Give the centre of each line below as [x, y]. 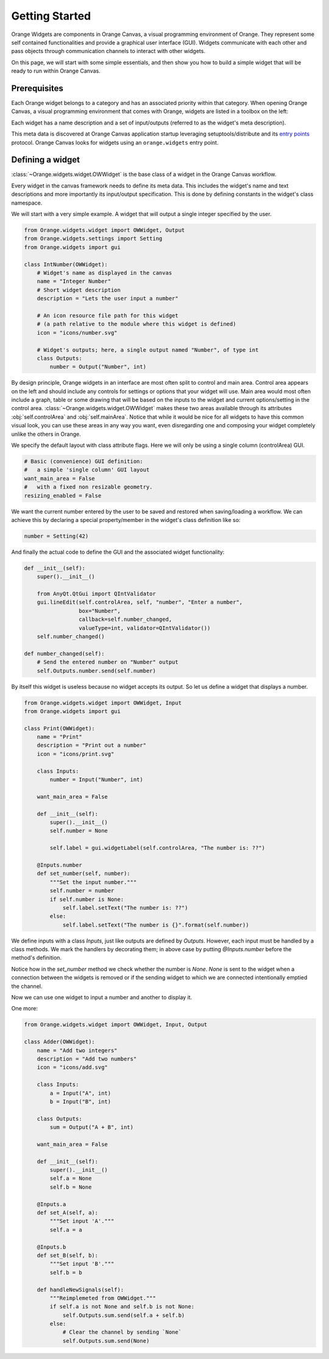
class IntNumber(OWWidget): [66, 264]
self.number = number [82, 891]
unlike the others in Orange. [46, 434]
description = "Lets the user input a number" [108, 299]
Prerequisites [37, 88]
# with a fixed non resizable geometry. [88, 487]
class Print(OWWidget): [60, 728]
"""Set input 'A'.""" [82, 1221]
